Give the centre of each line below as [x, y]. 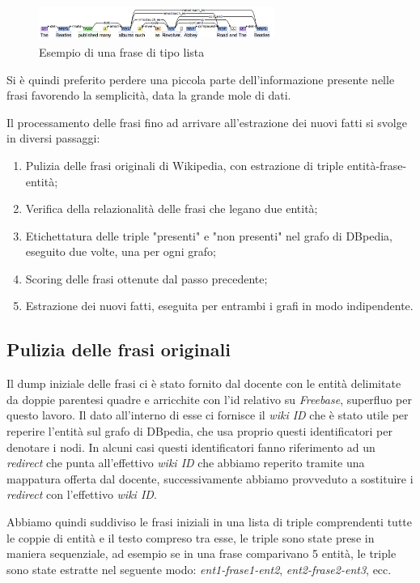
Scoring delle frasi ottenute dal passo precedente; [146, 278]
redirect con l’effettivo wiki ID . [82, 494]
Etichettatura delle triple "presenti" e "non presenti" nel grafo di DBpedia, [209, 235]
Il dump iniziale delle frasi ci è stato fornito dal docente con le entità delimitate [204, 383]
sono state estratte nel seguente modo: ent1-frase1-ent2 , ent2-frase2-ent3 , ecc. [199, 569]
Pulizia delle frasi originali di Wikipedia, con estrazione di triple [185, 165]
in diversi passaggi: [53, 138]
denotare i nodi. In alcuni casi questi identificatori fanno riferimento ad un [191, 447]
